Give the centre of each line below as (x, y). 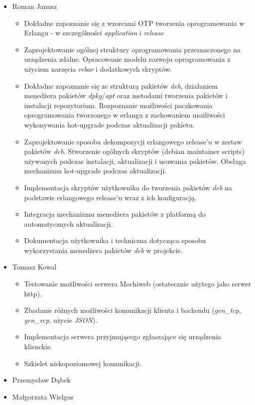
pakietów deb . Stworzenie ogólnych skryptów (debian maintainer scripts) (134, 151)
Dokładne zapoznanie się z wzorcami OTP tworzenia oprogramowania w (134, 23)
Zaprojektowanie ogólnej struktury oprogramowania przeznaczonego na (132, 49)
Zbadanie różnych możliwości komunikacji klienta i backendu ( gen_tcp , (132, 310)
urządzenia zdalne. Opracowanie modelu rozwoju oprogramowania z (127, 59)
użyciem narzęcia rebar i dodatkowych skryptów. (98, 68)
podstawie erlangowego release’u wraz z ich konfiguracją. (110, 197)
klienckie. (38, 346)
